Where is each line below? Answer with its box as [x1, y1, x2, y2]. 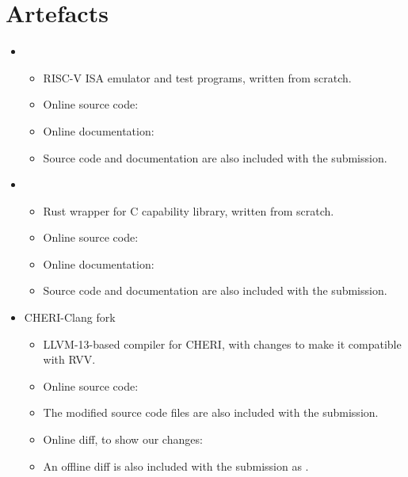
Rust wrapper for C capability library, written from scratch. [43, 202, 334, 219]
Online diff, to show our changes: [43, 431, 203, 448]
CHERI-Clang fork [24, 309, 116, 326]
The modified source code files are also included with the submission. [43, 404, 379, 421]
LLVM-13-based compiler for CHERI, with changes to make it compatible [43, 335, 402, 352]
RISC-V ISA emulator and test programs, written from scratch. [43, 69, 352, 86]
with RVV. [43, 351, 96, 368]
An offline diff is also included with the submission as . [43, 457, 309, 474]
